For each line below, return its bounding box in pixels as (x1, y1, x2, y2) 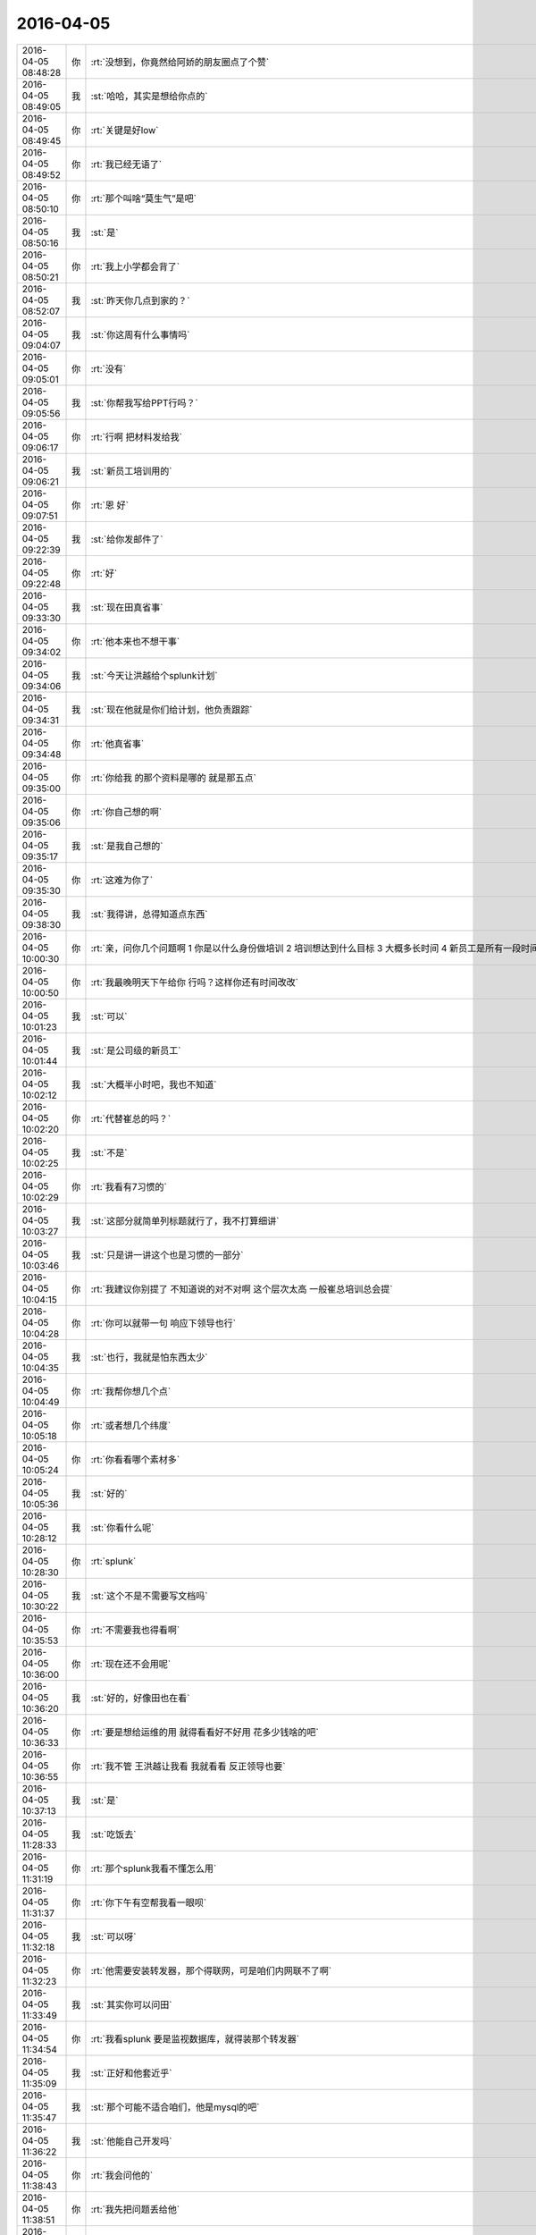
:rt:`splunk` (90, 1555, 137, 1567)
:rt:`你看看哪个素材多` (90, 1453, 180, 1465)
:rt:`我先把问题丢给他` (90, 2203, 180, 2215)
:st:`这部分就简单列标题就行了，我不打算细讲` (90, 1214, 280, 1227)
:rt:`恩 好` (90, 499, 130, 511)
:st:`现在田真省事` (90, 601, 163, 613)
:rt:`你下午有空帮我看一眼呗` (90, 1896, 207, 1909)
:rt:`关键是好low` (90, 123, 159, 136)
